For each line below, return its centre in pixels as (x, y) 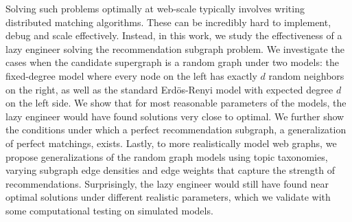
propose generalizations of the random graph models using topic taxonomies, (167, 156)
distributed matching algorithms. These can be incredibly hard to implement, (168, 22)
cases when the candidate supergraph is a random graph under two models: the (172, 62)
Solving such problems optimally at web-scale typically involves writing (155, 8)
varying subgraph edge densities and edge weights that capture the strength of (171, 170)
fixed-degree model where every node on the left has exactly (131, 75)
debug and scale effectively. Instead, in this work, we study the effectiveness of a (174, 35)
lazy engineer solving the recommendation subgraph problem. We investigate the (175, 48)
